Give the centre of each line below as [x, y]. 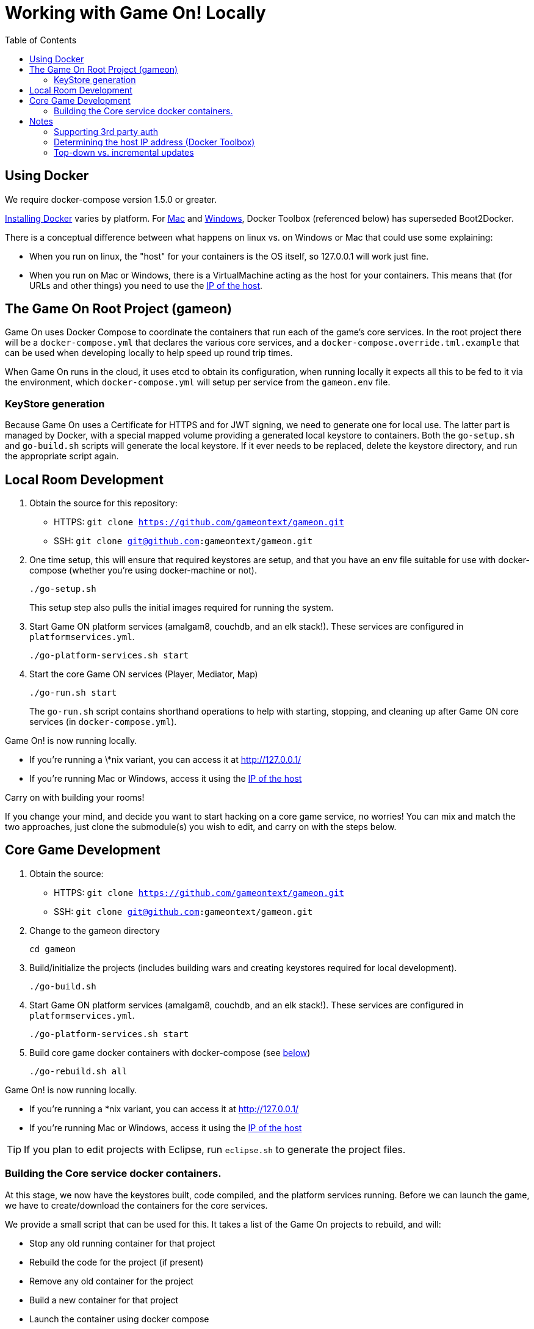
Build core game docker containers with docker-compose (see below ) [170, 1052]
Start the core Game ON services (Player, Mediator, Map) [144, 674]
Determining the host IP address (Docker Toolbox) [154, 142]
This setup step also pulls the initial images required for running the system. [182, 608]
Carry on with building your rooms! [75, 798]
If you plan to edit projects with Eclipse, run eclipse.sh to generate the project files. [215, 1149]
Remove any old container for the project [111, 1281]
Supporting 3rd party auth [106, 131]
